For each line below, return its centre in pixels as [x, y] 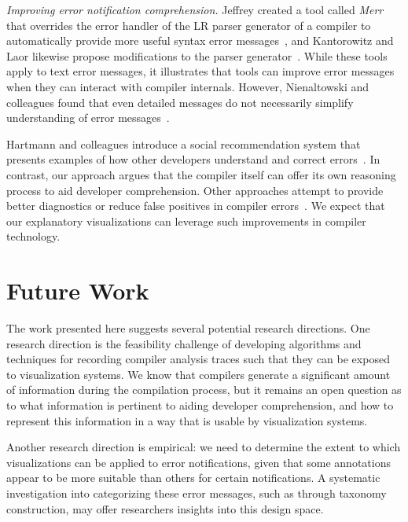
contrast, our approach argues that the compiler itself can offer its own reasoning [201, 174]
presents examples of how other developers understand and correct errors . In [193, 159]
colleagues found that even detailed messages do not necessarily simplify [180, 102]
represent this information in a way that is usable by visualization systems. [187, 420]
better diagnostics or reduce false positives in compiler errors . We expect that [196, 206]
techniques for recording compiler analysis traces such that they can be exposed [198, 359]
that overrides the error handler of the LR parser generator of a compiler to [189, 25]
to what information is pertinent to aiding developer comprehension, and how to [200, 405]
